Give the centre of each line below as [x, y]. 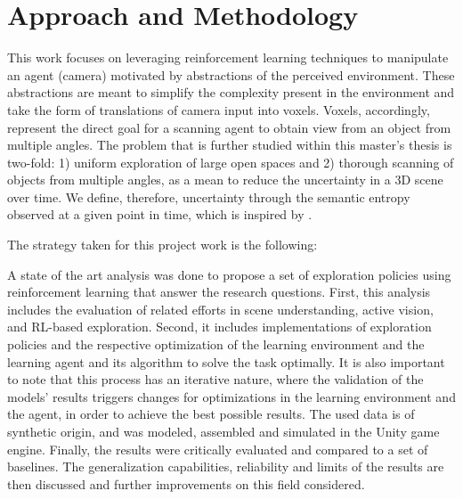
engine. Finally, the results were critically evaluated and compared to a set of [218, 449]
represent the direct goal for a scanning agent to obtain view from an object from [229, 127]
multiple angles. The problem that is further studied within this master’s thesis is [230, 145]
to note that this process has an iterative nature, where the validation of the [215, 379]
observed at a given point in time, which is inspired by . [160, 214]
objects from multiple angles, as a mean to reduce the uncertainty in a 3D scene [225, 180]
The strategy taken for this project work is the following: [162, 245]
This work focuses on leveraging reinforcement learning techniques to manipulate [228, 57]
